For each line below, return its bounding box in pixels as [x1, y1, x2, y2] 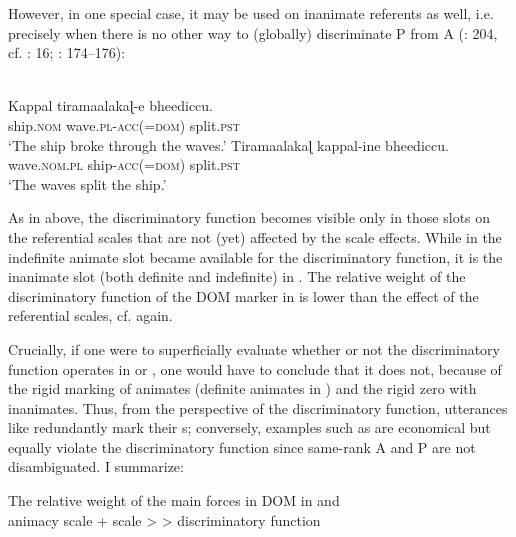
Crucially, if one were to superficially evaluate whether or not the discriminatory [8, 338, 500, 359]
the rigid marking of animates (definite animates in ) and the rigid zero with [8, 378, 477, 399]
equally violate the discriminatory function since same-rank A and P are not [8, 436, 476, 457]
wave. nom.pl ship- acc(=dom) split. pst [8, 154, 240, 175]
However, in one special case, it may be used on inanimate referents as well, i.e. [8, 3, 494, 23]
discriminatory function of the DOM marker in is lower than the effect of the [8, 285, 479, 306]
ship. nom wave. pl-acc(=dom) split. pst [8, 114, 240, 135]
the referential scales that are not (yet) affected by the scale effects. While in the [8, 226, 502, 247]
